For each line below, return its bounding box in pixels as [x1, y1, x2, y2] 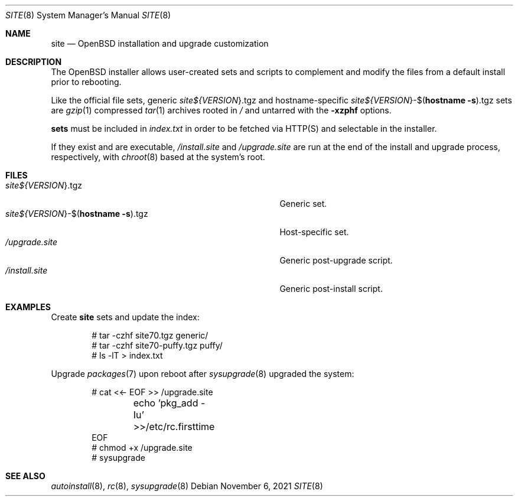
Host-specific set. [279, 227, 349, 237]
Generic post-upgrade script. [279, 255, 393, 265]
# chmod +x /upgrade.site [92, 443, 193, 453]
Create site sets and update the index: [51, 312, 200, 322]
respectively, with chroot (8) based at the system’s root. [51, 152, 265, 162]
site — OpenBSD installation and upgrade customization [51, 38, 269, 48]
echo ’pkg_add [133, 397, 198, 409]
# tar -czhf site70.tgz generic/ [92, 330, 208, 340]
